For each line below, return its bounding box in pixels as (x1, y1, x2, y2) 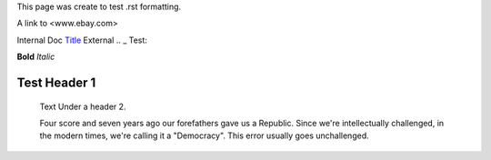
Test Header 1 (16, 75, 96, 90)
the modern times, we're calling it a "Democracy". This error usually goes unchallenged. (39, 130, 369, 141)
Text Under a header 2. (39, 101, 126, 112)
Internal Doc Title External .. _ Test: (16, 35, 147, 45)
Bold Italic (16, 51, 55, 63)
